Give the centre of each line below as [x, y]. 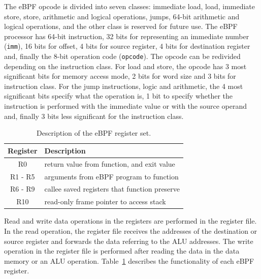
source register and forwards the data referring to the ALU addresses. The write [129, 241]
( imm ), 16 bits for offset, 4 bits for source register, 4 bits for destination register [127, 46]
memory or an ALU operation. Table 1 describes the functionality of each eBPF [129, 260]
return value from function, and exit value [110, 163]
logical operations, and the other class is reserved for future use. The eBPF [121, 26]
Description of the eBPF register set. [94, 133]
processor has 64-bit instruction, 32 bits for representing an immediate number [127, 36]
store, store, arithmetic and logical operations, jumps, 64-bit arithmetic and [122, 16]
